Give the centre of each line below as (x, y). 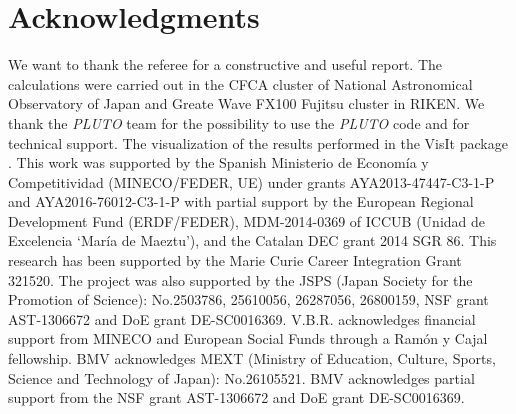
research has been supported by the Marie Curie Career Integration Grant (235, 260)
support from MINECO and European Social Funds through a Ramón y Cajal (248, 338)
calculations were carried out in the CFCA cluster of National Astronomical (240, 83)
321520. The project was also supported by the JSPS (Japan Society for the (240, 279)
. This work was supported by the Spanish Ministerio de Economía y (218, 162)
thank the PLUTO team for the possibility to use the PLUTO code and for (239, 122)
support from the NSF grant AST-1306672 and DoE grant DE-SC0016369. (236, 397)
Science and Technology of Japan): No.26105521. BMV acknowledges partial (241, 377)
